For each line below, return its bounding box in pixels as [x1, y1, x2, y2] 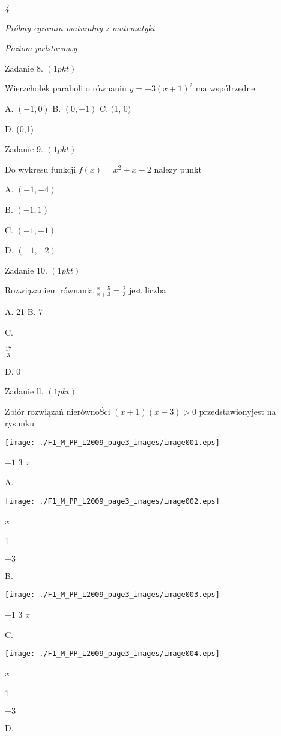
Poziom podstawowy [5, 41, 77, 54]
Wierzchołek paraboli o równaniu [5, 82, 127, 94]
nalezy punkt [154, 162, 202, 175]
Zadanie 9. [5, 143, 43, 155]
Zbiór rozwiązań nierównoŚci [5, 405, 110, 417]
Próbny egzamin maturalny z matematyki [5, 21, 155, 34]
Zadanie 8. [5, 61, 43, 74]
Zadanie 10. [5, 263, 47, 276]
